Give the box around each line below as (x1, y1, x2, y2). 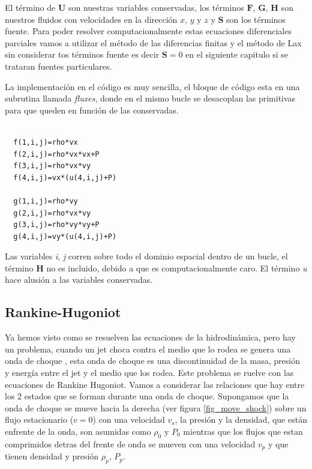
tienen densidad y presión (5, 450, 99, 462)
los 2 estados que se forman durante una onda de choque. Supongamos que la (5, 390, 289, 402)
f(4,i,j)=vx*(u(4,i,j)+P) (13, 173, 117, 182)
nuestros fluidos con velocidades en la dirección (5, 13, 178, 25)
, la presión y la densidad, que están (175, 413, 307, 426)
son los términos (226, 13, 286, 25)
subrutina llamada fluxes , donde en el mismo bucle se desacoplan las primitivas (5, 92, 296, 104)
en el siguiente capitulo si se (185, 48, 289, 61)
